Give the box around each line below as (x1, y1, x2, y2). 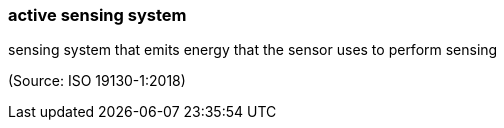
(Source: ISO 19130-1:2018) (8, 72, 186, 90)
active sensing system (8, 5, 187, 25)
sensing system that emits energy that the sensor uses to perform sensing (8, 41, 498, 59)
